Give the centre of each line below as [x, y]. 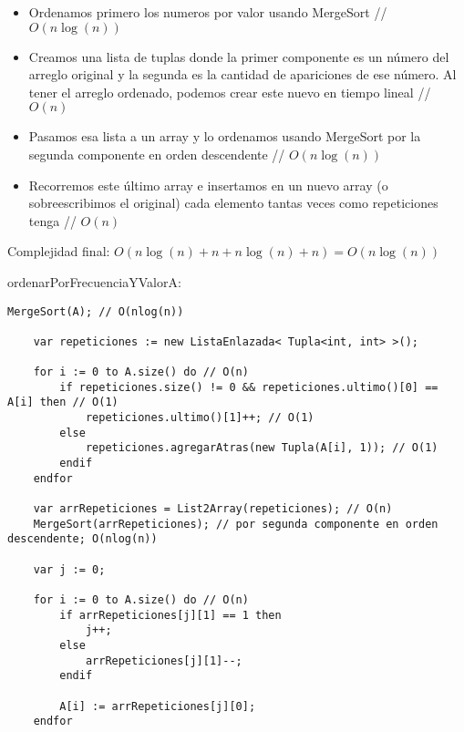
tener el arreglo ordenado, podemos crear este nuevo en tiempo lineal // [230, 92]
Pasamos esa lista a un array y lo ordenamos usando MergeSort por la [225, 136]
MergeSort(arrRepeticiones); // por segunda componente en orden [236, 524]
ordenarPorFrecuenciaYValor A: [94, 281]
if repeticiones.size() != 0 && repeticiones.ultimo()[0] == [249, 387]
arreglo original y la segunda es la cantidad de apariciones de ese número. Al [242, 74]
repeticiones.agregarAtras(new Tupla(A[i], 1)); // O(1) [262, 448]
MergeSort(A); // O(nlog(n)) [96, 311]
